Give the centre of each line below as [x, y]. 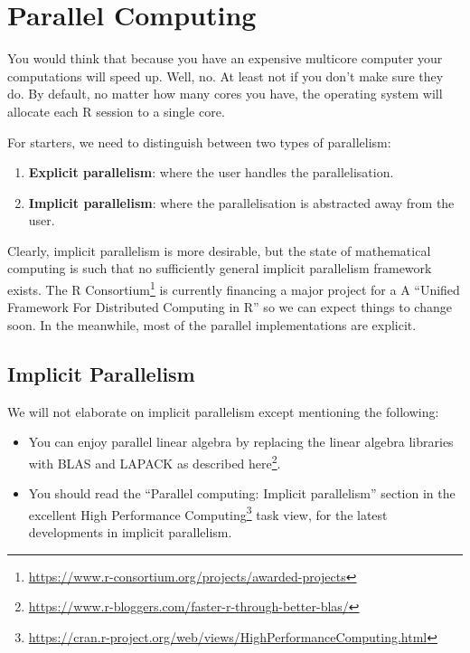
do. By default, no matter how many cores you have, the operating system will [225, 94]
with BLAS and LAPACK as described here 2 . [155, 461]
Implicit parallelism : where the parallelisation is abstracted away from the [241, 202]
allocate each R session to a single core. [116, 111]
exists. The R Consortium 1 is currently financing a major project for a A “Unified [234, 288]
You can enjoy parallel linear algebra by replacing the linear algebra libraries [241, 442]
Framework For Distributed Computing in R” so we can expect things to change [230, 307]
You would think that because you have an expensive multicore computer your [225, 58]
